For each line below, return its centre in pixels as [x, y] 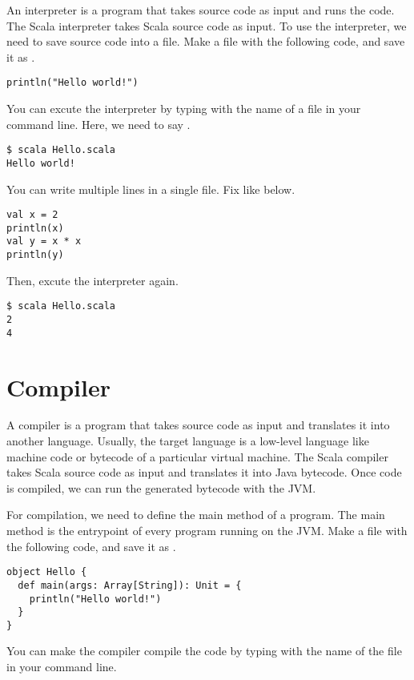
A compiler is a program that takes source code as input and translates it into [198, 425]
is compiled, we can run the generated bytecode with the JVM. [161, 487]
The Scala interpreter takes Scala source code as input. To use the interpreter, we [207, 25]
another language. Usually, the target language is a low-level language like [188, 441]
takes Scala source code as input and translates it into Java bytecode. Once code [204, 472]
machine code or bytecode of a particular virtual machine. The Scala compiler [197, 456]
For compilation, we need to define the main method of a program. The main [196, 515]
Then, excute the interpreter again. [92, 280]
